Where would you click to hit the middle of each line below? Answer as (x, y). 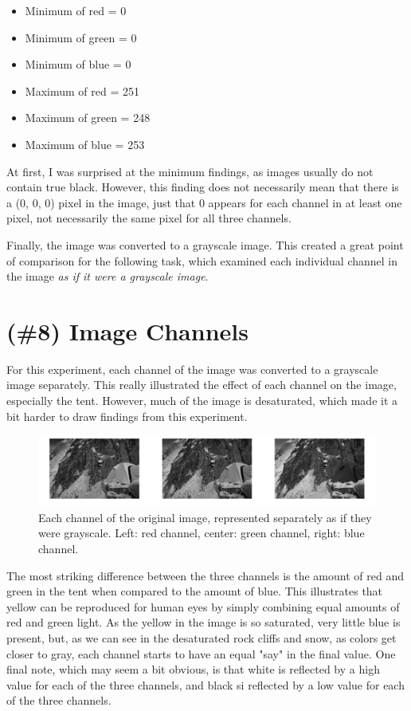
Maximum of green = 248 (88, 118)
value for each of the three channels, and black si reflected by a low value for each (205, 684)
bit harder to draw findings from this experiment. (127, 416)
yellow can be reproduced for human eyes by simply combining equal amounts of (203, 606)
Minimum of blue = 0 (78, 64)
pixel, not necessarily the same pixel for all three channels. (149, 218)
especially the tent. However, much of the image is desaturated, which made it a (202, 401)
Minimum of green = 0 (81, 37)
